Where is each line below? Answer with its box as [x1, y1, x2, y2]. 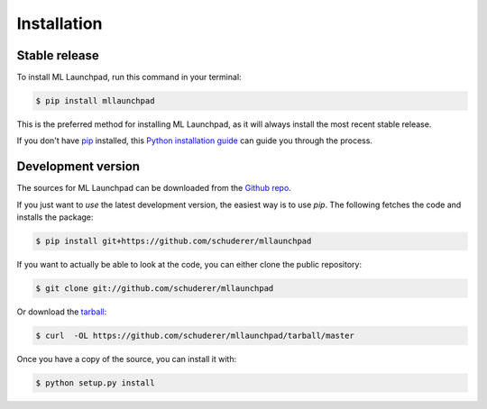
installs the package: [16, 212, 94, 223]
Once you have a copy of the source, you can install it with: [16, 354, 237, 365]
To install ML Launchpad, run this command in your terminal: [16, 72, 243, 83]
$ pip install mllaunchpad [35, 95, 155, 106]
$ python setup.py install [35, 378, 155, 387]
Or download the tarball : [16, 306, 107, 317]
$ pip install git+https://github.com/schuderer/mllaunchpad [35, 236, 312, 247]
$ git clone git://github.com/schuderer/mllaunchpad [35, 284, 274, 294]
